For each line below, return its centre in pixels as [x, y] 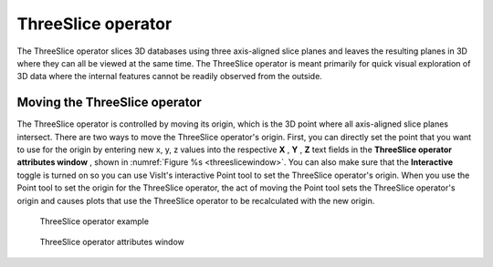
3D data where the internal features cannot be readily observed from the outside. [170, 77]
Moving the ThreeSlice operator [110, 103]
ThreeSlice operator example [94, 221]
